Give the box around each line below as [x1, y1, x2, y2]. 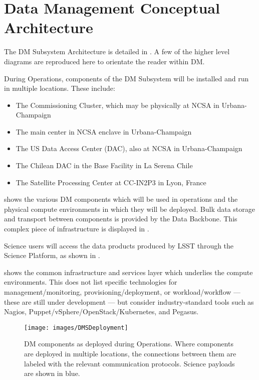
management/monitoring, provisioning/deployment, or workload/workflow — [4, 287, 241, 297]
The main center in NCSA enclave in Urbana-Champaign [16, 126, 192, 137]
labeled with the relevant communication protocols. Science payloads [24, 358, 235, 368]
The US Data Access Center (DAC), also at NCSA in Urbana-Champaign [16, 143, 242, 154]
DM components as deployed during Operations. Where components [24, 338, 233, 349]
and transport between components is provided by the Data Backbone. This [4, 213, 237, 224]
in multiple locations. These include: [4, 83, 115, 93]
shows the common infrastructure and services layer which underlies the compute [4, 267, 253, 277]
